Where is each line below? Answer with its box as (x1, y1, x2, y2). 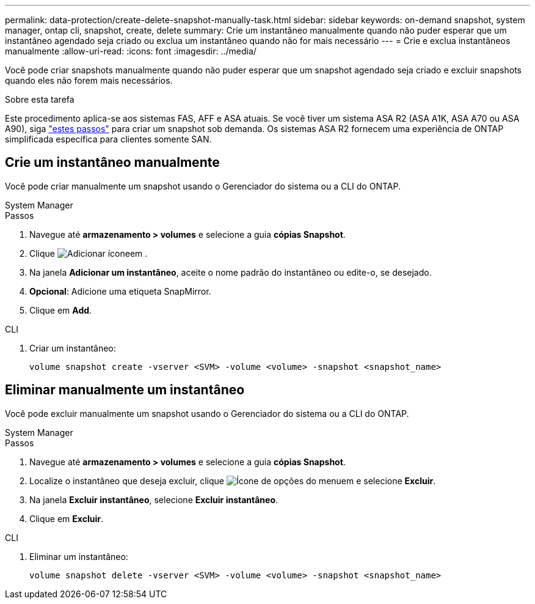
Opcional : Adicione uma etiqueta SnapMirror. (29, 285, 211, 296)
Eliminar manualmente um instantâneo (5, 382, 245, 398)
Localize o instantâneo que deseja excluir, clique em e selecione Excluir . (29, 475, 436, 486)
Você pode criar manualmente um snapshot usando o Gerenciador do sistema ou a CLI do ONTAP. (5, 180, 401, 191)
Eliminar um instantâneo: (29, 551, 128, 562)
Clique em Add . (29, 304, 92, 315)
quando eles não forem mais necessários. (5, 75, 173, 86)
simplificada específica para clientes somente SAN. (5, 134, 212, 144)
